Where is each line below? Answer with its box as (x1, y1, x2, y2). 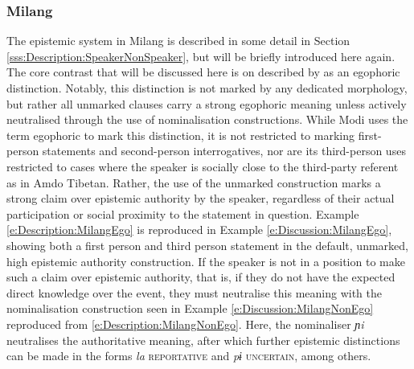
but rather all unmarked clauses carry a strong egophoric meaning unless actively (6, 95, 407, 112)
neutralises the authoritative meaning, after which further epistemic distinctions (6, 331, 400, 348)
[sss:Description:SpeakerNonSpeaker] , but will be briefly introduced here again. (6, 47, 396, 64)
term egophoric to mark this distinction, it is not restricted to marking (6, 126, 355, 143)
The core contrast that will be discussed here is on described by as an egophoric (6, 64, 400, 80)
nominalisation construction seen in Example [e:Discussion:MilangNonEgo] (6, 300, 374, 317)
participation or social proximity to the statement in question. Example (6, 205, 359, 222)
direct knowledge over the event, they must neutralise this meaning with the (6, 284, 382, 301)
